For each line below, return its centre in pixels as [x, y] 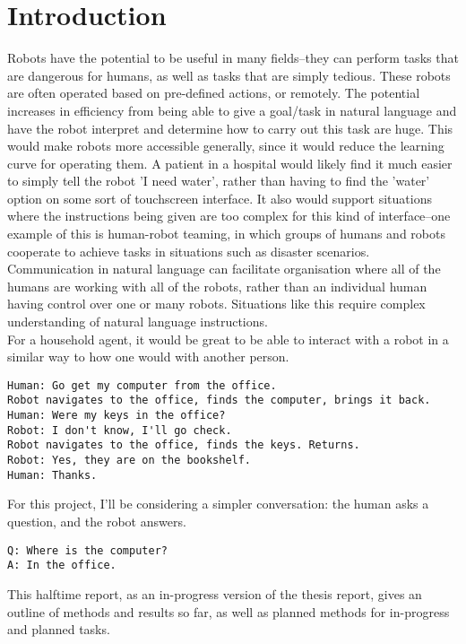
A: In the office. [62, 566]
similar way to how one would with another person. [148, 357]
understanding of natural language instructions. [138, 322]
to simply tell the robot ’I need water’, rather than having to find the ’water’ [219, 181]
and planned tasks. [59, 629]
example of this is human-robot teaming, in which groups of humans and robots [226, 234]
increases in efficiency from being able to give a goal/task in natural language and [232, 110]
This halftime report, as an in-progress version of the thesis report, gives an [215, 593]
